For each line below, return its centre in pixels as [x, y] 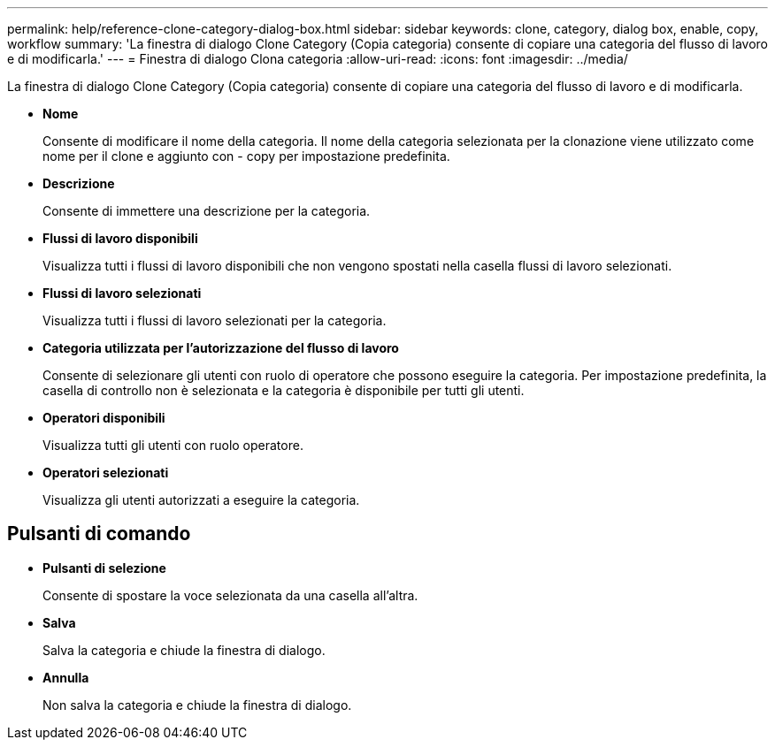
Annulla [66, 677]
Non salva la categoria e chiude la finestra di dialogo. [197, 705]
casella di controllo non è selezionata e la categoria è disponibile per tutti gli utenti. [284, 390]
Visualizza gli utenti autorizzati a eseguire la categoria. [201, 500]
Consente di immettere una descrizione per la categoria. [207, 211]
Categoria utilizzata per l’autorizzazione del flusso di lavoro [221, 348]
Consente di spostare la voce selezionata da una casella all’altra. [230, 595]
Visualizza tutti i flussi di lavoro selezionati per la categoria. [215, 320]
